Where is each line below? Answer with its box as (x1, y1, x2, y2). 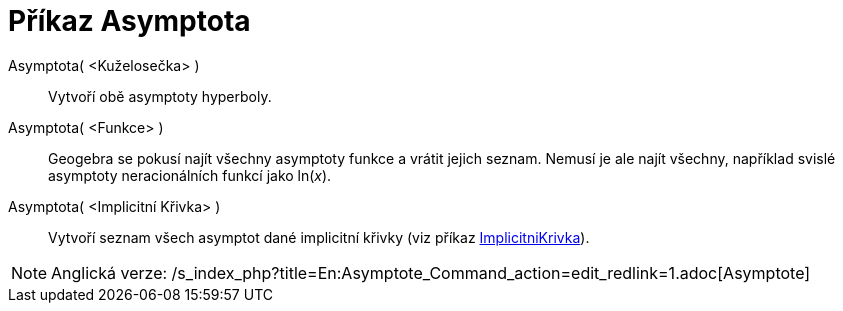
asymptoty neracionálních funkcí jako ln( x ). (48, 166, 332, 184)
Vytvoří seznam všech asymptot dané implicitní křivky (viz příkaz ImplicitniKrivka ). (48, 228, 590, 246)
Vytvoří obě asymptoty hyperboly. (48, 87, 272, 105)
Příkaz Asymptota (8, 4, 251, 38)
